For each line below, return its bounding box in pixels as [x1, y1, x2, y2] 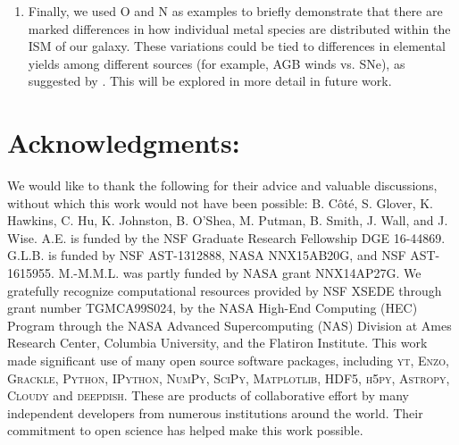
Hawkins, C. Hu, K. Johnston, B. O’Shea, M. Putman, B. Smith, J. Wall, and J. [7, 211, 448, 230]
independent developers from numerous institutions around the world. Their [7, 403, 423, 422]
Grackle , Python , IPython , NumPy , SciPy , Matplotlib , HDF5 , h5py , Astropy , [7, 368, 450, 387]
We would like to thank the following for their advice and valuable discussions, [7, 176, 438, 195]
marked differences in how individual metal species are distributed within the [28, 19, 451, 38]
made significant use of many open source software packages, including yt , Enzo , [7, 351, 449, 370]
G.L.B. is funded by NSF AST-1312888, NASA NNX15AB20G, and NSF [7, 246, 406, 264]
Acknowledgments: [7, 124, 240, 161]
